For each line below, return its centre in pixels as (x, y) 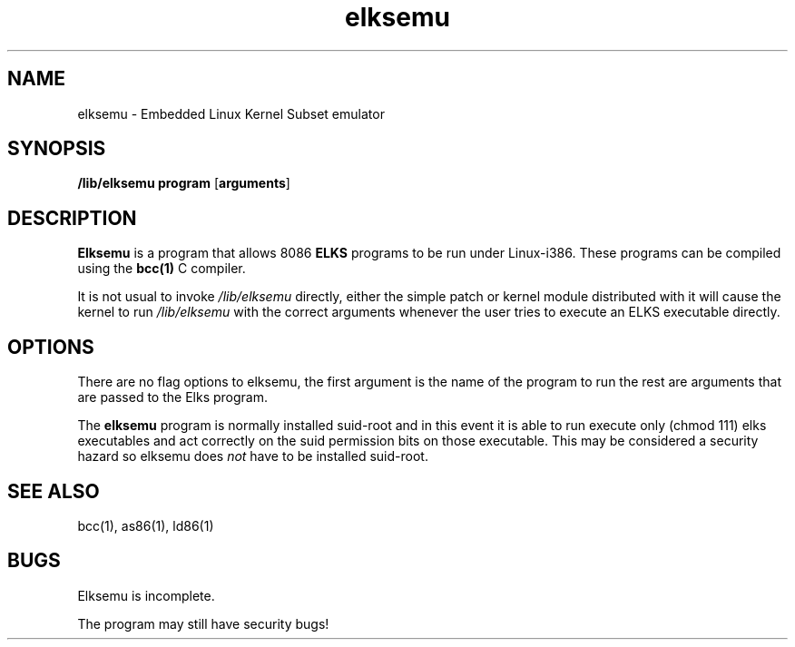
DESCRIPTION (72, 218)
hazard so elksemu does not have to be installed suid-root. (253, 456)
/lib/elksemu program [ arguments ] (184, 183)
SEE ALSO (54, 491)
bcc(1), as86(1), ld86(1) (146, 525)
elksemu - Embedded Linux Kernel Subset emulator (231, 113)
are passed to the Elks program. (172, 397)
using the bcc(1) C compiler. (162, 269)
